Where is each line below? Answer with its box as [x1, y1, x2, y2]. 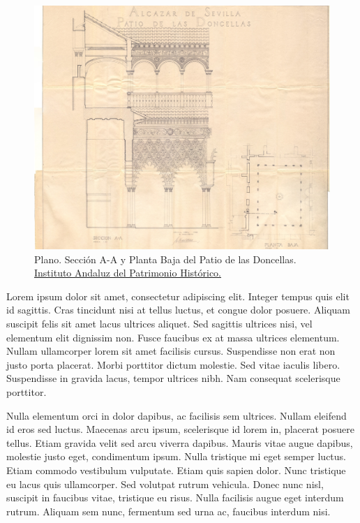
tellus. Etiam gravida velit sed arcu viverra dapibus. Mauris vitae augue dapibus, [6, 435, 353, 450]
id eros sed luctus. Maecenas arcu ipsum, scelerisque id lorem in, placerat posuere [6, 422, 354, 436]
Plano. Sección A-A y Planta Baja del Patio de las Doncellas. [34, 251, 297, 266]
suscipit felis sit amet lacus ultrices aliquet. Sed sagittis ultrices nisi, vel [6, 316, 313, 331]
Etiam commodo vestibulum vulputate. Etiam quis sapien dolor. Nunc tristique [6, 462, 346, 477]
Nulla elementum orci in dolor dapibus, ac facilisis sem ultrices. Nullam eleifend [6, 408, 347, 422]
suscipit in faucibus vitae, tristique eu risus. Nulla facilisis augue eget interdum [6, 490, 344, 505]
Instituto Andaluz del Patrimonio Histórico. [34, 265, 222, 280]
